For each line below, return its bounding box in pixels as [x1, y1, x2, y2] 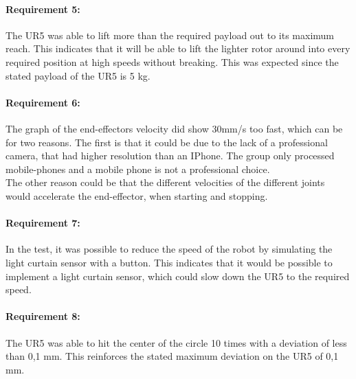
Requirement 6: [5, 95, 80, 109]
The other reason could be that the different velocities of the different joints [5, 175, 325, 189]
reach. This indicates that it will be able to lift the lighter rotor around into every [5, 41, 351, 56]
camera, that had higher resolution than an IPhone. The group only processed [5, 148, 335, 163]
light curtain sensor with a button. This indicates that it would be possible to [5, 255, 333, 269]
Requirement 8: [5, 309, 80, 323]
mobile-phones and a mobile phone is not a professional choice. [5, 161, 270, 176]
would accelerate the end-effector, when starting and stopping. [5, 188, 268, 203]
